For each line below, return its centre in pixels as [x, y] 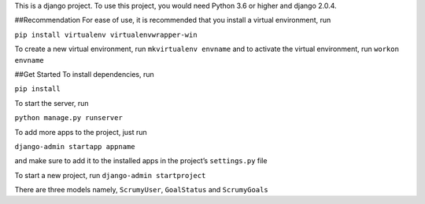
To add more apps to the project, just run [81, 132]
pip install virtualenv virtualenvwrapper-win [106, 35]
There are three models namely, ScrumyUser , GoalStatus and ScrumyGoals [142, 190]
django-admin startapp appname [75, 146]
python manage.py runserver [69, 118]
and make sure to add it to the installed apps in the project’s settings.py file [141, 161]
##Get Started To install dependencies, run [84, 74]
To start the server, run [52, 103]
